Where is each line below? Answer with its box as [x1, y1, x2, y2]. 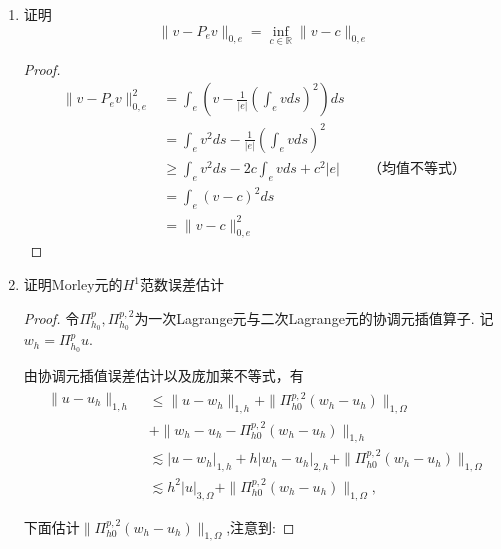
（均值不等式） [367, 161, 466, 176]
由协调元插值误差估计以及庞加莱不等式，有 [23, 365, 304, 386]
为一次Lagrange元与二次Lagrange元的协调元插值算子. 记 [134, 307, 494, 328]
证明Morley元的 [23, 274, 123, 295]
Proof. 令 [23, 307, 80, 328]
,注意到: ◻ [226, 516, 295, 537]
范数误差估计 [139, 274, 224, 295]
